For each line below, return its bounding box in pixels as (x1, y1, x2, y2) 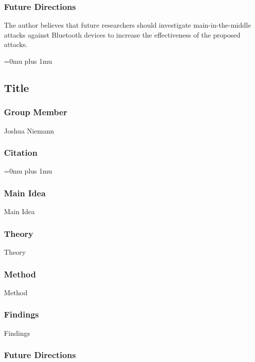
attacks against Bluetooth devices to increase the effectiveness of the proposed (4, 29, 241, 40)
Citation (4, 146, 38, 159)
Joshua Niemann (4, 125, 54, 136)
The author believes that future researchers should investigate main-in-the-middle (4, 20, 251, 30)
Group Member (4, 106, 68, 118)
